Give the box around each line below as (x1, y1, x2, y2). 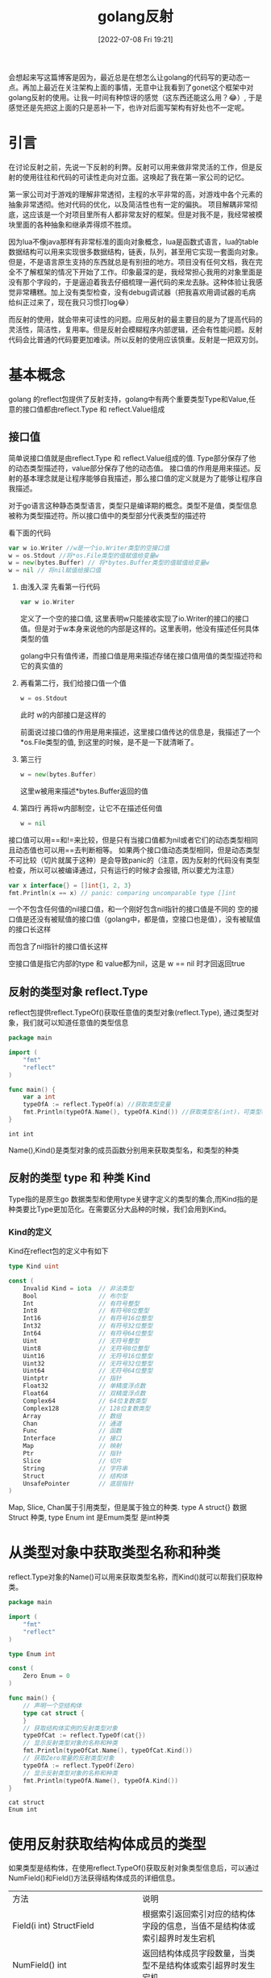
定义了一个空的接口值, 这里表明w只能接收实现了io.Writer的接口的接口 (19, 614, 250, 623)
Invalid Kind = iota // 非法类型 (23, 1284, 135, 1292)
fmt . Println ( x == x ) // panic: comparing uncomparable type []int (8, 889, 236, 897)
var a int (23, 1093, 56, 1102)
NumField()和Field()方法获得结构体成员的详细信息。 (8, 1873, 180, 1883)
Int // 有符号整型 (23, 1299, 140, 1307)
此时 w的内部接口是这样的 (19, 709, 106, 719)
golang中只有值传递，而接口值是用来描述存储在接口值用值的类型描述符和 (19, 651, 262, 660)
